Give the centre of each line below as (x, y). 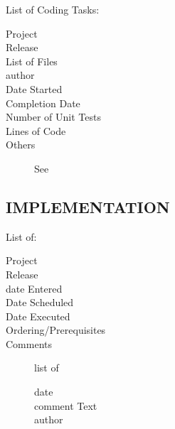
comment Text (66, 405)
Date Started (34, 88)
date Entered (34, 288)
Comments (29, 343)
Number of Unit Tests (53, 117)
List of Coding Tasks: (53, 9)
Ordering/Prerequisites (56, 330)
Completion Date (43, 103)
